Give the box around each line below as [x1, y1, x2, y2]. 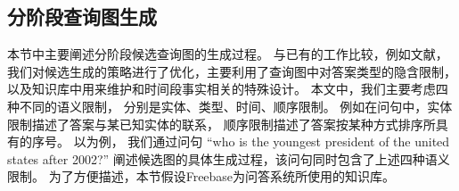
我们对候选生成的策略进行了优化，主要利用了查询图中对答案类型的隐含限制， [7, 62, 456, 80]
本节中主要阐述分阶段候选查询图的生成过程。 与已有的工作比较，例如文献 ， [7, 45, 448, 63]
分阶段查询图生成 [7, 3, 157, 30]
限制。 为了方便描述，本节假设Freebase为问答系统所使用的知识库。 [7, 167, 396, 186]
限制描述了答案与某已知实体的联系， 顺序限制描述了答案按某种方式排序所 [7, 114, 436, 133]
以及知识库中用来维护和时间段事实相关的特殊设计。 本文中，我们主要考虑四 [7, 79, 448, 98]
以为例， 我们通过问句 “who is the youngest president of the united [73, 132, 450, 151]
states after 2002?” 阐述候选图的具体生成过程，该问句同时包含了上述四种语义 [7, 149, 450, 168]
